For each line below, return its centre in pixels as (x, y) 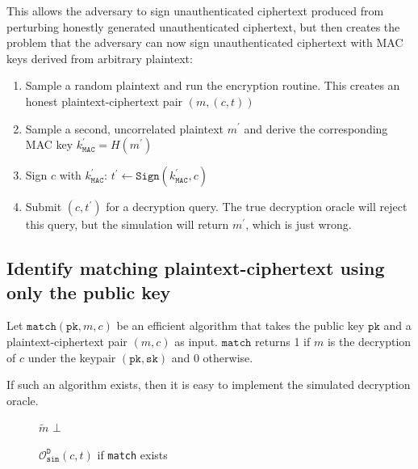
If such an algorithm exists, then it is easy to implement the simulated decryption (209, 384)
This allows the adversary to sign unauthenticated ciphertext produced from (195, 11)
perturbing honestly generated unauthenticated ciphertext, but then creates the (203, 26)
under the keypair (72, 357)
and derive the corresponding (316, 128)
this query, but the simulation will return (127, 224)
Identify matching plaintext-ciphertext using (196, 268)
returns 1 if (283, 341)
